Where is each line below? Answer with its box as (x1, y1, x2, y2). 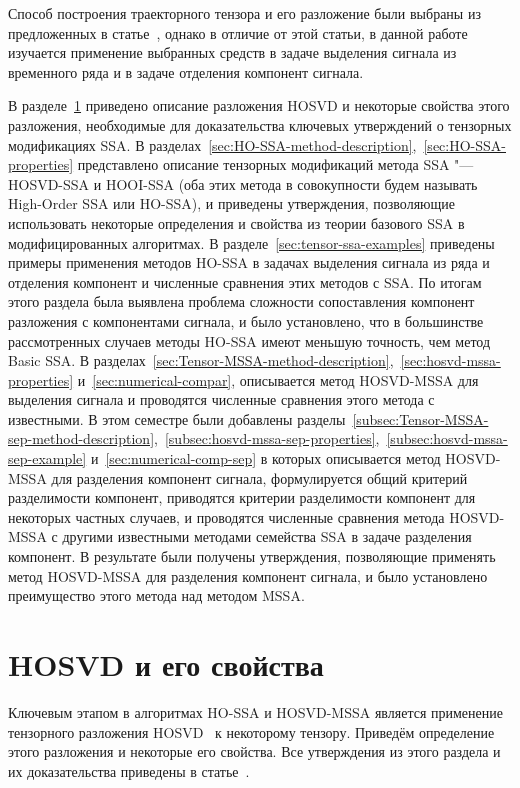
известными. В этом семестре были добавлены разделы (8, 408, 346, 429)
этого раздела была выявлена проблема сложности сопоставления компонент (8, 291, 475, 312)
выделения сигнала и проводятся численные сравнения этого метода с (8, 389, 435, 410)
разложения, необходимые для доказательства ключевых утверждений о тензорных (8, 114, 512, 135)
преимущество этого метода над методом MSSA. (8, 585, 305, 606)
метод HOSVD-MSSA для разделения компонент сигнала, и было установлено (8, 565, 488, 586)
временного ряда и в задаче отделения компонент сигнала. (8, 61, 364, 82)
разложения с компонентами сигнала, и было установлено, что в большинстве (8, 310, 484, 331)
